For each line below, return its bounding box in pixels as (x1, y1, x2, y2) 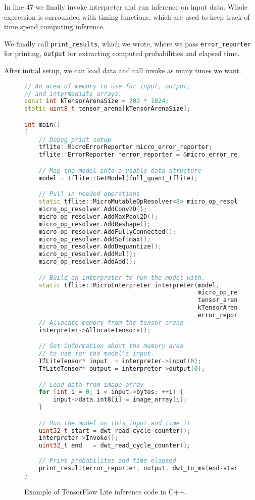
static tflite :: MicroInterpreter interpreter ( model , (38, 281, 220, 289)
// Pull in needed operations (38, 190, 140, 198)
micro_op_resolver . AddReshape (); (38, 220, 151, 228)
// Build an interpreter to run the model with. (38, 274, 205, 281)
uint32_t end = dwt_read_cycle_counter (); (38, 442, 191, 449)
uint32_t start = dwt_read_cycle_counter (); (38, 427, 191, 434)
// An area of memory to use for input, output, (24, 82, 191, 90)
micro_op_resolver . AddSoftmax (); (38, 235, 151, 243)
